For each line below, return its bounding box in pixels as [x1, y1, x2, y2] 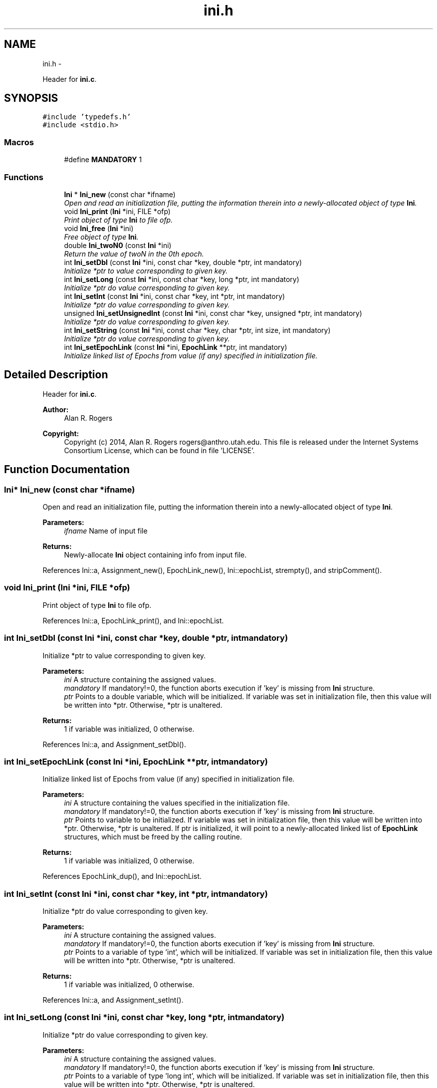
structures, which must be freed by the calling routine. [64, 832, 242, 841]
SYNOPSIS [4, 92, 58, 105]
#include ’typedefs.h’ [42, 113, 131, 121]
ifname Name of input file [64, 527, 148, 535]
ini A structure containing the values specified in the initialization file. [64, 799, 290, 808]
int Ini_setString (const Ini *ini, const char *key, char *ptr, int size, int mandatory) [64, 325, 331, 334]
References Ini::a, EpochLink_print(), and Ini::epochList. [42, 616, 224, 625]
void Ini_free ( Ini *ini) [64, 224, 134, 233]
